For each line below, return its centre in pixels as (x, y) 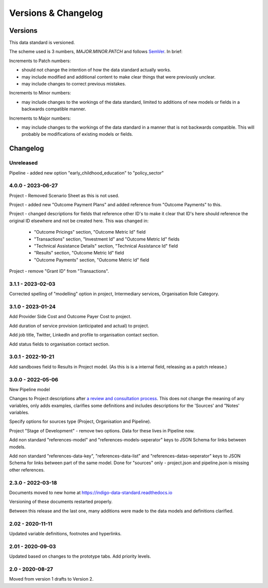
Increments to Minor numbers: (40, 93)
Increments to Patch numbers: (40, 61)
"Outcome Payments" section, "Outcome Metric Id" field (92, 260)
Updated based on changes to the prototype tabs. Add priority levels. (80, 556)
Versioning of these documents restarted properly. (61, 502)
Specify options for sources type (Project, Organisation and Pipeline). (80, 421)
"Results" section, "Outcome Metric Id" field (79, 253)
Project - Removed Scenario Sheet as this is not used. (64, 195)
